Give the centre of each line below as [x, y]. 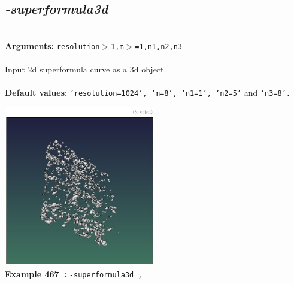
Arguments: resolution [52, 45]
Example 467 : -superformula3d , [74, 274]
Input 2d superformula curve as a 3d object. [86, 69]
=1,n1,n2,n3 [158, 46]
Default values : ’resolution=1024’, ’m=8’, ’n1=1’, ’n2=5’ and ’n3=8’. [148, 93]
